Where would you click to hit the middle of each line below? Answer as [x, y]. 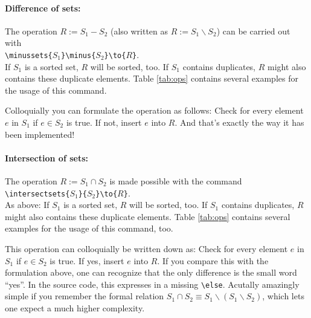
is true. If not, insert [104, 122]
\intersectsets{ [37, 194]
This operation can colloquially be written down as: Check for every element [146, 249]
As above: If [27, 205]
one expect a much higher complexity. [75, 308]
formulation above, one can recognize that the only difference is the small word [151, 272]
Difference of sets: [43, 8]
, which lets [283, 296]
